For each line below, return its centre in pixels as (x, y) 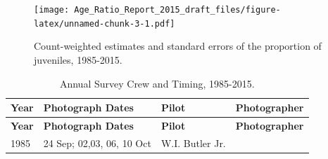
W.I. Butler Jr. (193, 143)
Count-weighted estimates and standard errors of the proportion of (178, 46)
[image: (52, 10)
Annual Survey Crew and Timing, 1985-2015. (157, 83)
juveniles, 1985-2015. (78, 59)
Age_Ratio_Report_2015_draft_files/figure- (177, 10)
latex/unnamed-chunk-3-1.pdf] (105, 23)
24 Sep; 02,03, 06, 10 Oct (97, 143)
